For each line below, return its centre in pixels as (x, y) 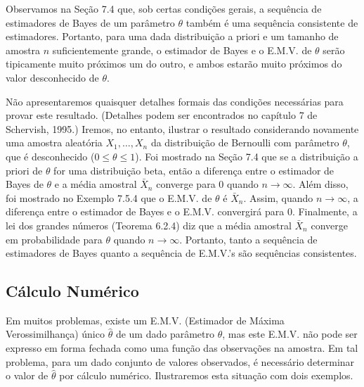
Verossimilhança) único (55, 334)
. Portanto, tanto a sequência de (248, 239)
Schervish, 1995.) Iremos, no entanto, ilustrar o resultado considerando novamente (182, 128)
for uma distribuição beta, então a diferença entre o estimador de (194, 170)
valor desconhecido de (52, 77)
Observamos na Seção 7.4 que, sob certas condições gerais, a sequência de (164, 8)
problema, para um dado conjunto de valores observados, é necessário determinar (180, 361)
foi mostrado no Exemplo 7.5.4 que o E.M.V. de (109, 197)
